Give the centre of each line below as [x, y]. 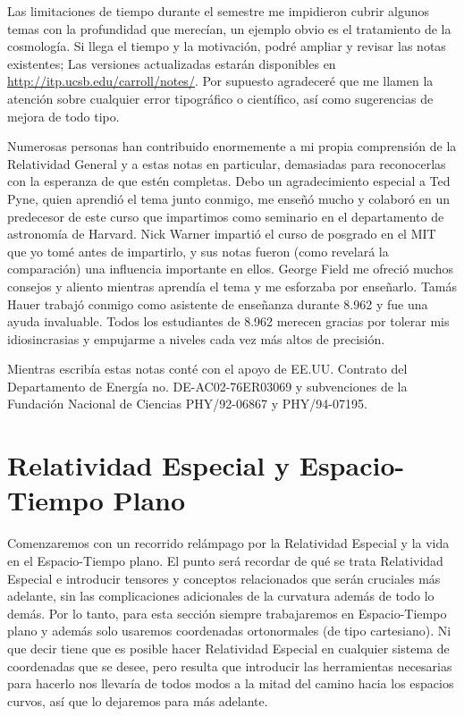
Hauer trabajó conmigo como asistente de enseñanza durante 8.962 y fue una [218, 303]
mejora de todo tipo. [63, 116]
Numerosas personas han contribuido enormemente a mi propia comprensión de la [232, 146]
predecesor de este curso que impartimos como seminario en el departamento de [226, 216]
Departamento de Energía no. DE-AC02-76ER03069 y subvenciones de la [207, 386]
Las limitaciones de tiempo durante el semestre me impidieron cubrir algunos [219, 11]
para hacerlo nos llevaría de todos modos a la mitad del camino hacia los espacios [231, 683]
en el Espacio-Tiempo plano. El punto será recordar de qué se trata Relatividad [225, 560]
